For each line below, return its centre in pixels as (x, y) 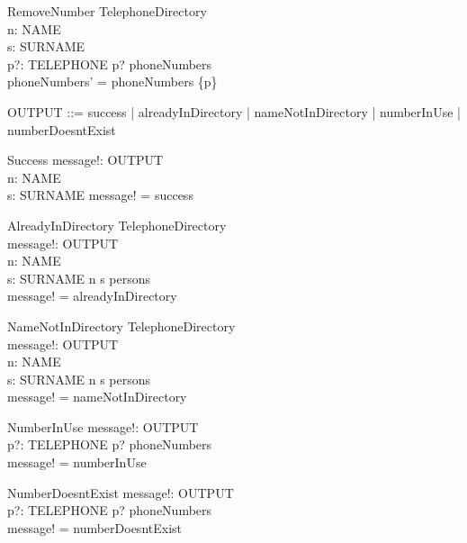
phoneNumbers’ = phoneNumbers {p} (112, 81)
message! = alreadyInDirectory (92, 296)
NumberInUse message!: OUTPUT (103, 426)
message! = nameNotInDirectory (97, 397)
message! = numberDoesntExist (94, 527)
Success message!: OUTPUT (85, 160)
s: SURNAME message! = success (100, 195)
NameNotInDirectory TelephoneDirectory (121, 326)
